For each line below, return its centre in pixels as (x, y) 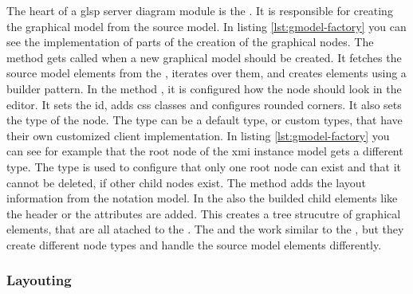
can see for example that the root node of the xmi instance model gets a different (205, 151)
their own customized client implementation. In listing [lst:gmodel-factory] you (198, 135)
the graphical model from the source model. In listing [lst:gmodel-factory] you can (206, 26)
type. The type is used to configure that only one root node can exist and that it (204, 166)
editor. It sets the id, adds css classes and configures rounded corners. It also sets (204, 104)
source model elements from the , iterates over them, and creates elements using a (206, 73)
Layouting (39, 280)
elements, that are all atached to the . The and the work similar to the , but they (205, 229)
